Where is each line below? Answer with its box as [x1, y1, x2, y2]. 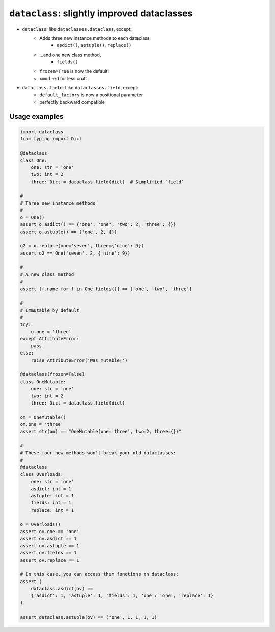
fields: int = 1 [31, 500, 71, 506]
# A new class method [20, 271, 74, 277]
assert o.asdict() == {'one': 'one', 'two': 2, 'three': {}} [20, 222, 176, 227]
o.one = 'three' [31, 329, 71, 334]
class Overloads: [20, 471, 64, 477]
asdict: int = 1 [31, 486, 71, 492]
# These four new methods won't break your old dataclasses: [20, 450, 176, 456]
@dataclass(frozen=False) [20, 371, 85, 377]
